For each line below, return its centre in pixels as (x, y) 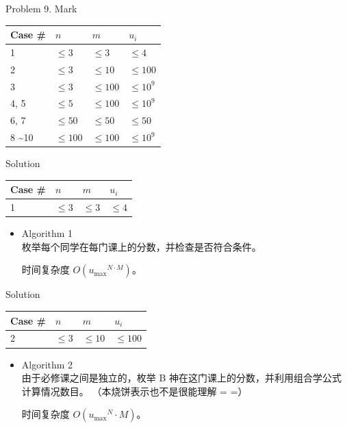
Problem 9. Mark (41, 8)
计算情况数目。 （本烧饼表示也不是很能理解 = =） (134, 391)
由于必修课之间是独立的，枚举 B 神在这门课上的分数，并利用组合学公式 (182, 378)
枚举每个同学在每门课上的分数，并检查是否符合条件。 (141, 246)
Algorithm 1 (47, 233)
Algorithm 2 (47, 364)
